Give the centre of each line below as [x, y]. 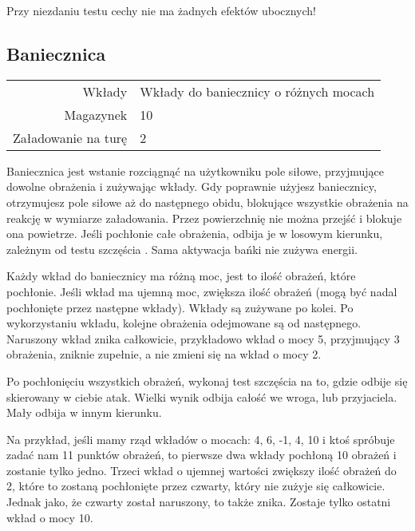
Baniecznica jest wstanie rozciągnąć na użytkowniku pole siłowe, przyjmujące [196, 170]
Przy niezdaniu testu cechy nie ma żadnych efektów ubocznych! [162, 10]
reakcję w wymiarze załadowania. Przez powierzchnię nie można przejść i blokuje [204, 218]
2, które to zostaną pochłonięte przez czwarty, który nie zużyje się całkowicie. [196, 486]
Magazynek [96, 114]
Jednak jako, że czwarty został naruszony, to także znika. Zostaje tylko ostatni [199, 502]
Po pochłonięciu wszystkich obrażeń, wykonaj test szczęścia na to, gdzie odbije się [207, 380]
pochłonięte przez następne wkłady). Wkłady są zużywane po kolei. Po [180, 307]
